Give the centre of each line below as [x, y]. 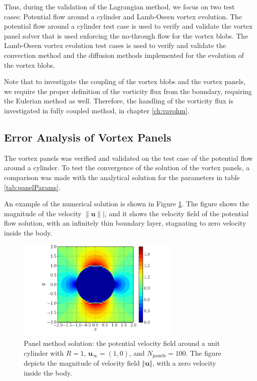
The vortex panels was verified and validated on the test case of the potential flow [128, 158]
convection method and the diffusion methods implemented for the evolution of [124, 55]
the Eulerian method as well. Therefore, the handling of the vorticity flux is [119, 101]
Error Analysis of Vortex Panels [88, 137]
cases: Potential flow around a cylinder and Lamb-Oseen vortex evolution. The [123, 16]
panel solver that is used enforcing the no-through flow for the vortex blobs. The [126, 35]
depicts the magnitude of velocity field [82, 363]
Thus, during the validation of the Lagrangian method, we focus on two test [120, 6]
